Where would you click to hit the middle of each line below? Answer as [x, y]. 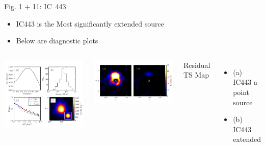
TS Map [196, 75]
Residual [197, 65]
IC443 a [245, 82]
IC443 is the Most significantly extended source [90, 23]
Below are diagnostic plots [57, 41]
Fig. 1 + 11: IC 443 [35, 6]
